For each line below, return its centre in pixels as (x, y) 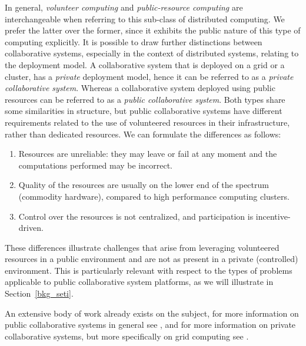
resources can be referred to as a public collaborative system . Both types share (145, 99)
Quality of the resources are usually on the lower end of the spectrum (144, 185)
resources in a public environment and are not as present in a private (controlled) (152, 259)
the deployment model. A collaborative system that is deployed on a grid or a (145, 64)
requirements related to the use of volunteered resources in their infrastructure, (147, 122)
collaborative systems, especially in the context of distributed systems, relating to (152, 53)
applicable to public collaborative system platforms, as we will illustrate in (139, 282)
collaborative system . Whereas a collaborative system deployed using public (140, 88)
